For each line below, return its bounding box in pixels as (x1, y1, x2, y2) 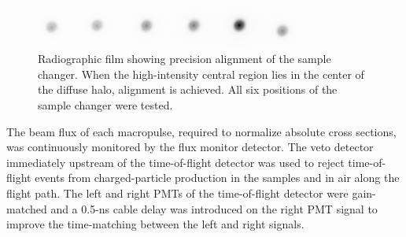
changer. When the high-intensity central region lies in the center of (38, 65, 364, 82)
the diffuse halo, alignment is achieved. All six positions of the (38, 81, 338, 98)
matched (6, 200, 47, 217)
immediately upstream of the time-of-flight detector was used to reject (6, 154, 345, 170)
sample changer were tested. (38, 97, 173, 113)
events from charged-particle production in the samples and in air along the (35, 169, 400, 186)
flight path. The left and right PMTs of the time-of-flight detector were (6, 185, 349, 201)
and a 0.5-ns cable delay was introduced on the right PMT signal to (50, 200, 378, 217)
